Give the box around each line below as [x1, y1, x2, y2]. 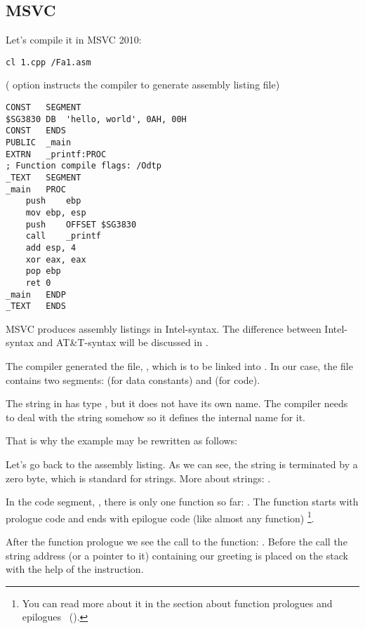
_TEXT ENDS [6, 301, 66, 312]
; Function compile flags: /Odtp [6, 161, 161, 171]
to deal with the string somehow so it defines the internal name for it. [6, 409, 306, 424]
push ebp [25, 196, 81, 206]
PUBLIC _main [6, 138, 72, 148]
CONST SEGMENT [6, 102, 81, 113]
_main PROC [6, 184, 66, 194]
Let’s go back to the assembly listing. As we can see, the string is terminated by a [6, 457, 358, 472]
